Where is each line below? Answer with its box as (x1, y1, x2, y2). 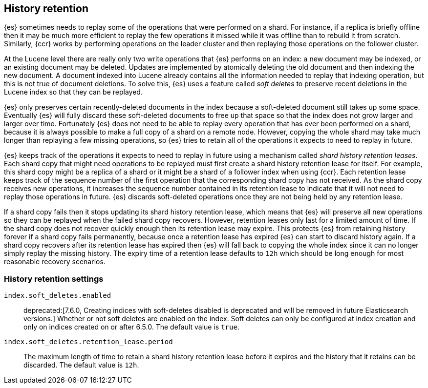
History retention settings (4, 273, 104, 284)
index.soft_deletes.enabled (4, 291, 111, 300)
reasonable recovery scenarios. (4, 257, 106, 266)
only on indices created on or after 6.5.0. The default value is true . (23, 323, 239, 331)
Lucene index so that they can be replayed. (4, 88, 143, 97)
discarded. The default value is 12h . (23, 361, 139, 369)
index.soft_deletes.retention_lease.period (4, 338, 173, 346)
